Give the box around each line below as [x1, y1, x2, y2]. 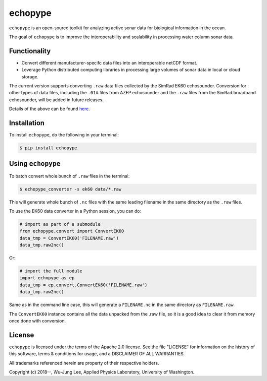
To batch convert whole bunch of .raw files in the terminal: [9, 173, 130, 179]
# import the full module [19, 268, 83, 274]
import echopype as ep [19, 275, 75, 281]
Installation [9, 119, 44, 127]
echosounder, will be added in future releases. [9, 97, 104, 103]
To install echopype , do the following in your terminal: [9, 132, 119, 138]
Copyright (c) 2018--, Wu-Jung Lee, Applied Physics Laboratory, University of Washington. [9, 369, 195, 375]
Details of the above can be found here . [9, 106, 90, 112]
